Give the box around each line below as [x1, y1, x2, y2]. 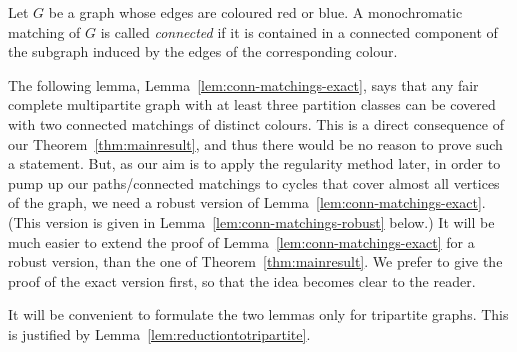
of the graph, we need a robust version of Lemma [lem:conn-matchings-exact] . [8, 192, 486, 213]
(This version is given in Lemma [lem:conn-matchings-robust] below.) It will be [8, 211, 495, 232]
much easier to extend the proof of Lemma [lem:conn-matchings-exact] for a [8, 231, 475, 252]
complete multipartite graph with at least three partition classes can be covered [8, 94, 496, 115]
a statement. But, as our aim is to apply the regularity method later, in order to [8, 153, 501, 174]
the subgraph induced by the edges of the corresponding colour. [8, 41, 398, 62]
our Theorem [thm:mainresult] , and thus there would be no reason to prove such [8, 133, 503, 154]
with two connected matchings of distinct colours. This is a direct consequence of [8, 113, 504, 134]
